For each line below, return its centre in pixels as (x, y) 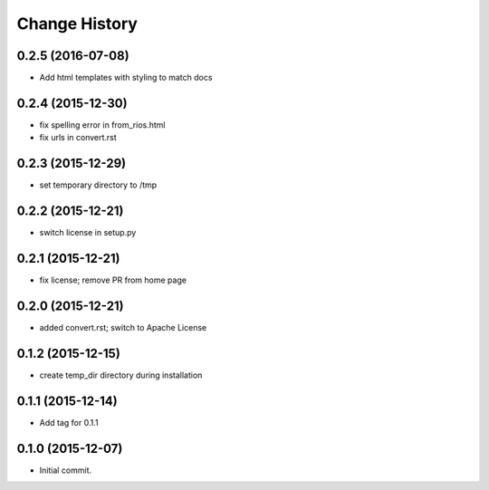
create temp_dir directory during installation (121, 375)
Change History (77, 24)
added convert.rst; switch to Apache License (123, 327)
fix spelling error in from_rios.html (102, 125)
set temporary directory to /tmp (98, 185)
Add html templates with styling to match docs (126, 78)
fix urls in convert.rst (78, 138)
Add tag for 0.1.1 (69, 422)
